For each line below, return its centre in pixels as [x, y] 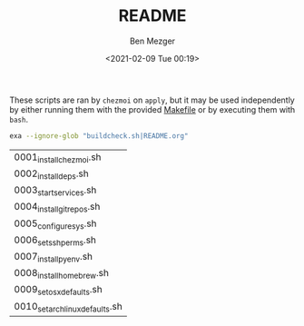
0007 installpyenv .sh [54, 257]
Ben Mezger [152, 41]
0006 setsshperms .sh [55, 241]
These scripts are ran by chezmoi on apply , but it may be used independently [152, 100]
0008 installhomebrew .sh [61, 274]
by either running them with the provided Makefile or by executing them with [152, 109]
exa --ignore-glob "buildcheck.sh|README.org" [99, 136]
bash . [19, 119]
